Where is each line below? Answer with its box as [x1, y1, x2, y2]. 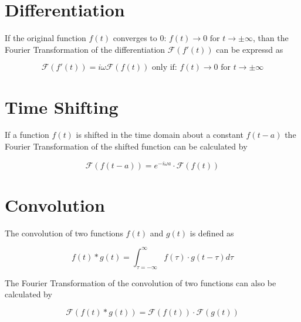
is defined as [190, 226, 234, 239]
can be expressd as [216, 43, 283, 55]
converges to [113, 32, 157, 44]
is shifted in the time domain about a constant [76, 128, 243, 141]
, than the [252, 32, 289, 44]
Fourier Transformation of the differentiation [5, 43, 165, 55]
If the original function [5, 32, 86, 44]
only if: [151, 63, 177, 72]
